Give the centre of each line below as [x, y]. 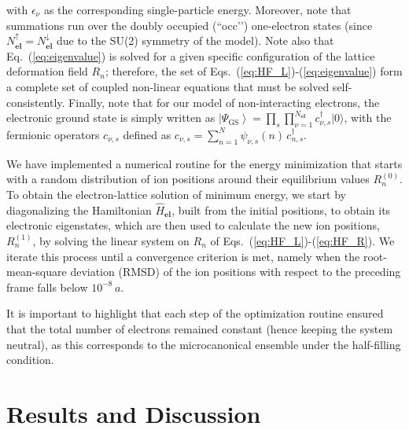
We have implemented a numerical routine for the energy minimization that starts [204, 163]
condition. [30, 360]
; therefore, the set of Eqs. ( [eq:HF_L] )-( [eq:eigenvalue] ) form [254, 71]
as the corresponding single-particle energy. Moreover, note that [197, 9]
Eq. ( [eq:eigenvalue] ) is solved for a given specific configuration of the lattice [191, 55]
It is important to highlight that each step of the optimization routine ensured [195, 313]
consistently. [36, 102]
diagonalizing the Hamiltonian [79, 209]
